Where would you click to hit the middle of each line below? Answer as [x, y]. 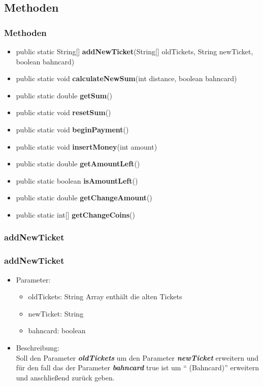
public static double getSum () [64, 95]
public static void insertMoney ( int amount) [87, 146]
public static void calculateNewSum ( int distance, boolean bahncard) [126, 78]
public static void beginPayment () [72, 129]
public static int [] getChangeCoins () [75, 214]
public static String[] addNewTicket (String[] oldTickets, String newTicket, [135, 51]
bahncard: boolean [57, 330]
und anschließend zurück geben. [65, 377]
